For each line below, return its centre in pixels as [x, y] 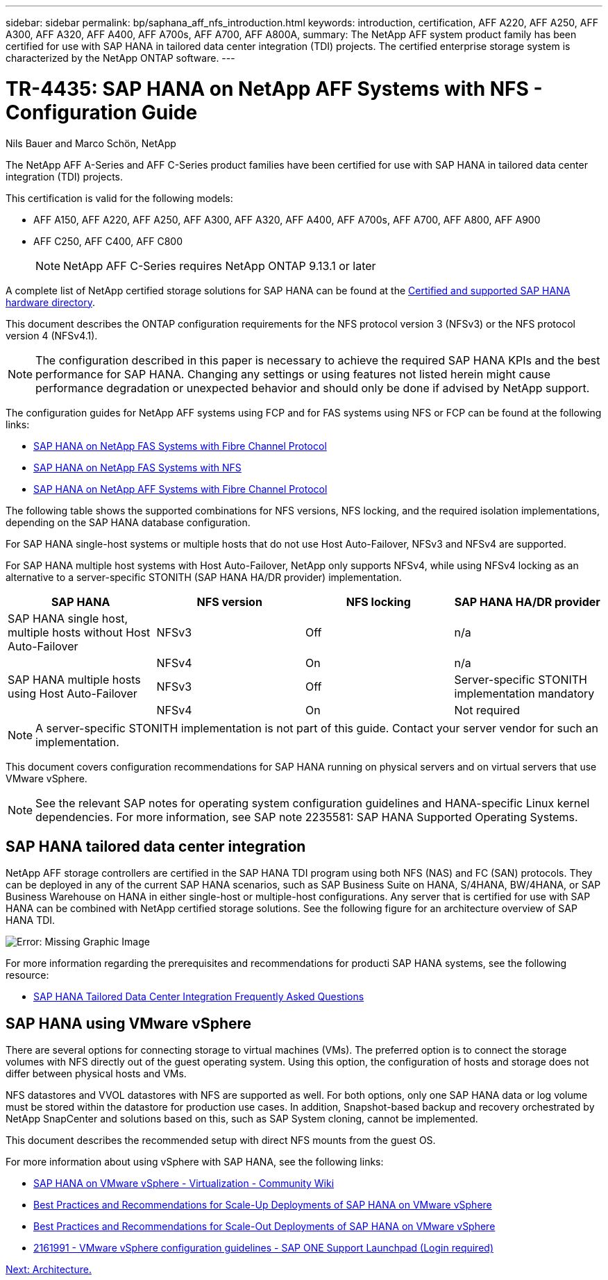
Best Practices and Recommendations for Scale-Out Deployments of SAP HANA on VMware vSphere [264, 1227]
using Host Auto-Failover [73, 693]
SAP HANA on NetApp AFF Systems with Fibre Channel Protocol [180, 489]
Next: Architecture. [49, 1270]
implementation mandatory [524, 693]
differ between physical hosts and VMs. [96, 1074]
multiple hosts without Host [79, 632]
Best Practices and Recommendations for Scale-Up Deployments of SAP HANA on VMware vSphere [263, 1205]
